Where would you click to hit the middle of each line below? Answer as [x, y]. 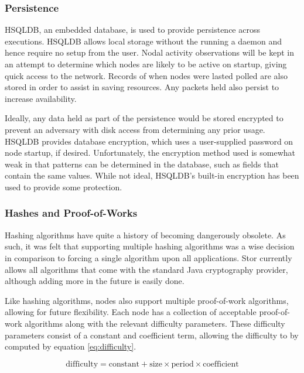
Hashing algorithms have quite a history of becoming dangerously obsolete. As [145, 235]
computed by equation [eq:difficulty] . [71, 346]
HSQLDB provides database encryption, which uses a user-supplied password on [149, 141]
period [182, 364]
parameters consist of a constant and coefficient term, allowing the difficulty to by [152, 335]
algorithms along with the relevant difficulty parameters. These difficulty [155, 323]
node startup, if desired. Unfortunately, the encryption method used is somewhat [150, 153]
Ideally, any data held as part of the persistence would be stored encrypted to [144, 118]
